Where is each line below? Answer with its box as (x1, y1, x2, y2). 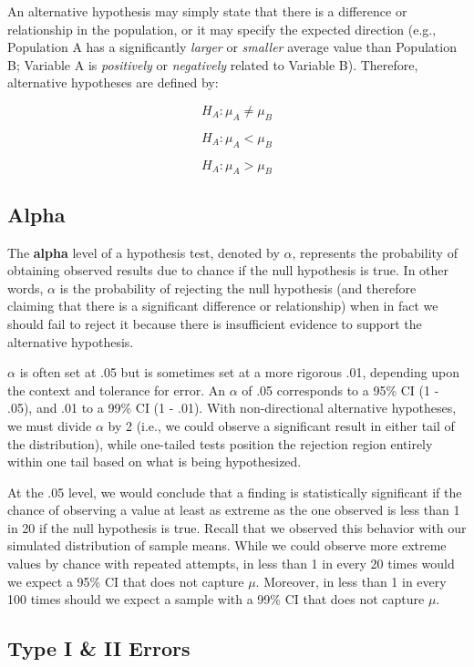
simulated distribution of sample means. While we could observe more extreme (7, 536, 447, 555)
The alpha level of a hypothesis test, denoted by (7, 242, 280, 262)
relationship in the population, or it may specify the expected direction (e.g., (7, 19, 437, 38)
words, (7, 278, 44, 297)
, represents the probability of (292, 242, 458, 262)
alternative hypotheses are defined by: (7, 73, 219, 92)
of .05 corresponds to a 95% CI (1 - (242, 380, 439, 399)
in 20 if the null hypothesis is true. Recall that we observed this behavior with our (7, 518, 467, 537)
